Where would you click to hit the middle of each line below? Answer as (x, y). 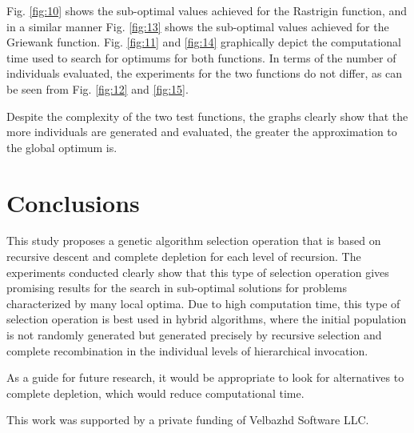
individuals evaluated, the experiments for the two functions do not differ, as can (205, 73)
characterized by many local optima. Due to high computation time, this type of (203, 303)
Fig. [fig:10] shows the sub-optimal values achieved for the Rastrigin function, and (207, 10)
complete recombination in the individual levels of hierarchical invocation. (187, 350)
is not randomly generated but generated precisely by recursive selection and (194, 335)
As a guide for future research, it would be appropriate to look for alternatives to (205, 377)
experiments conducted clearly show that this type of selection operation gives (198, 272)
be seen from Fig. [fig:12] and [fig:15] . (98, 88)
